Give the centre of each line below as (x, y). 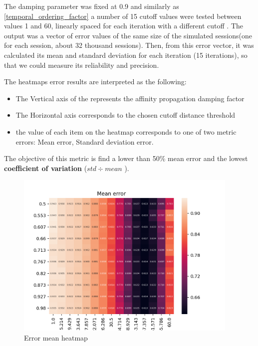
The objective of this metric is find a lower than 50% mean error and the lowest (126, 158)
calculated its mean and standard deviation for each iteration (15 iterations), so (126, 55)
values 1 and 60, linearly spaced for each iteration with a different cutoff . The (124, 26)
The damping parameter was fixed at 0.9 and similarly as (92, 6)
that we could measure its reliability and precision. (82, 65)
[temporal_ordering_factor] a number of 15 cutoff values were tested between (123, 16)
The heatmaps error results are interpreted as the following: (95, 82)
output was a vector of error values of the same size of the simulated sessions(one (128, 35)
